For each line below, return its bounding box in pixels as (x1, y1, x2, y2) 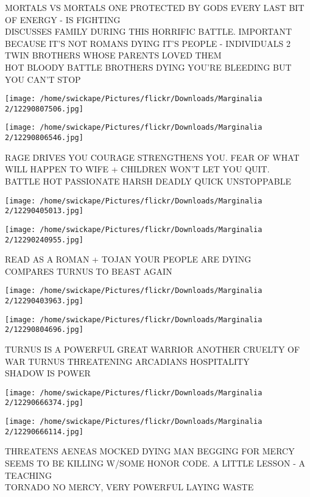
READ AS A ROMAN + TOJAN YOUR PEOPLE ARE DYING (5, 253, 252, 266)
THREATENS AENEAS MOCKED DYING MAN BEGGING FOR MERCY (5, 445, 295, 457)
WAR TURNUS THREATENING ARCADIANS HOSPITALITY (5, 354, 250, 367)
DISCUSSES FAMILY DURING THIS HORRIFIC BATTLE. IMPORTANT (5, 25, 292, 38)
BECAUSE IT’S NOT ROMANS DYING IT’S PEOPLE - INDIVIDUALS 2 (5, 37, 291, 49)
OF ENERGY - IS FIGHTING (5, 13, 121, 26)
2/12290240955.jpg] (5, 235, 83, 244)
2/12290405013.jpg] (5, 206, 83, 216)
